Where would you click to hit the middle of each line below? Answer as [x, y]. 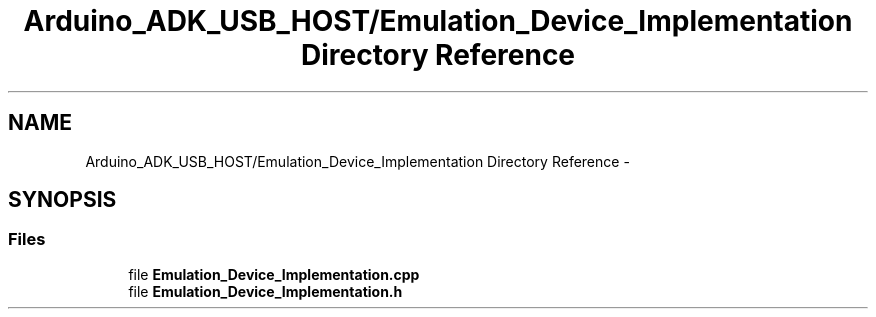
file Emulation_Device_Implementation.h [265, 291]
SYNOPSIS [62, 200]
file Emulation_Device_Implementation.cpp [274, 274]
